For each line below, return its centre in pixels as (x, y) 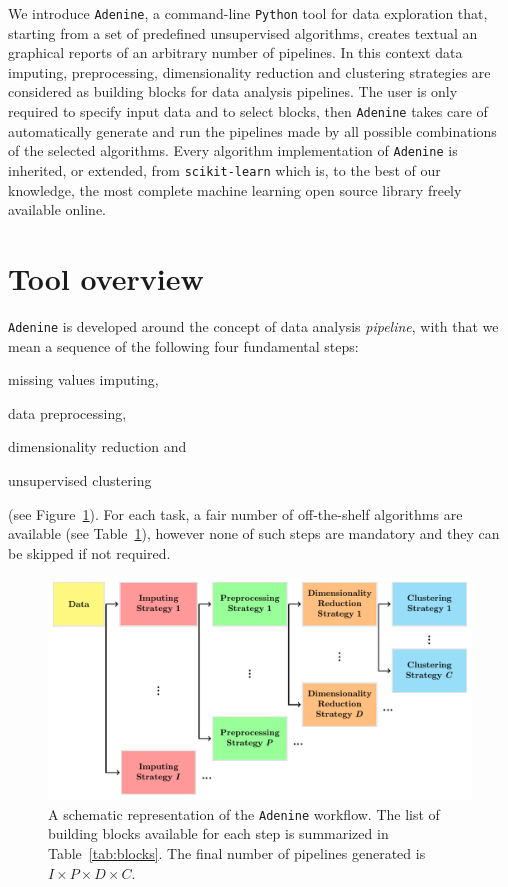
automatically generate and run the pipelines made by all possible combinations (252, 130)
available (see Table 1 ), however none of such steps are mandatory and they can (254, 533)
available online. (57, 209)
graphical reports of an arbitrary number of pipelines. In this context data (235, 52)
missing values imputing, (83, 379)
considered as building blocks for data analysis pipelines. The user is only (233, 91)
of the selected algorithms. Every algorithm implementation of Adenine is (233, 150)
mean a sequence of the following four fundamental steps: (183, 345)
